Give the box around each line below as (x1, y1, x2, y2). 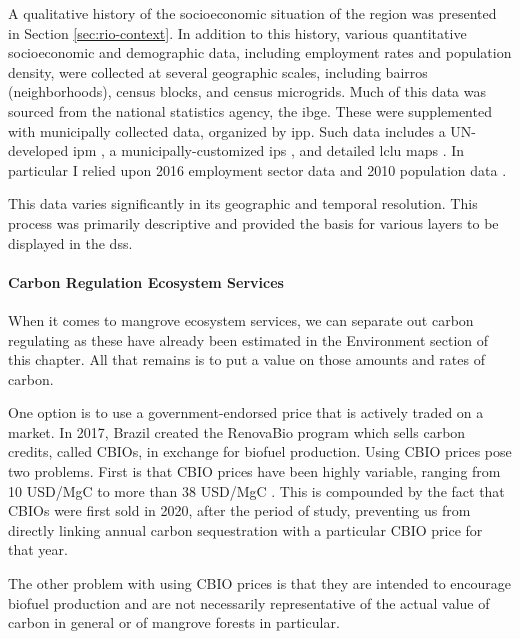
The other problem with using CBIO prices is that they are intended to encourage (8, 573, 512, 594)
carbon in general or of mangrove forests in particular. (8, 612, 340, 633)
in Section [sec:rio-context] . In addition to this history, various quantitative (8, 22, 467, 43)
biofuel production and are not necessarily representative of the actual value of (8, 592, 490, 613)
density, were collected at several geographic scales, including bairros (8, 61, 428, 82)
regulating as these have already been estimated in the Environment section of (8, 329, 489, 350)
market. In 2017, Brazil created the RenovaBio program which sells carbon (8, 421, 466, 442)
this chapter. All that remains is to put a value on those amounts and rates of (8, 349, 485, 370)
